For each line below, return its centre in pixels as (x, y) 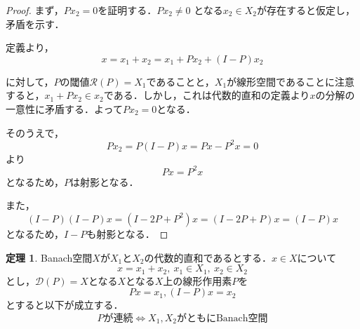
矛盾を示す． (35, 23)
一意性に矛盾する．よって (64, 108)
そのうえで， (35, 132)
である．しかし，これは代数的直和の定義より (207, 95)
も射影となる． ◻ (127, 233)
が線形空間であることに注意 (291, 81)
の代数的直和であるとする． (208, 257)
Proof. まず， (35, 10)
